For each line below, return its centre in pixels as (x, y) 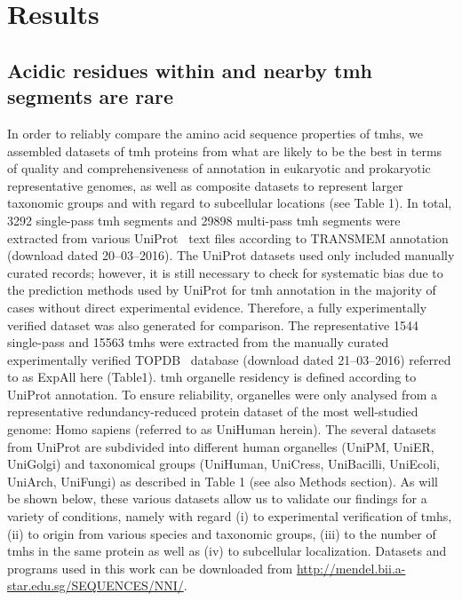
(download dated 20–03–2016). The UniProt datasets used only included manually (231, 255)
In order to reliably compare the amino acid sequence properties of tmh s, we (215, 133)
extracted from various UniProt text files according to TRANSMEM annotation (228, 237)
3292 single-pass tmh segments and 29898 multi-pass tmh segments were (204, 220)
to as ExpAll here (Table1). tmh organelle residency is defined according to (212, 377)
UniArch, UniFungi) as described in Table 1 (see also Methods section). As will (223, 481)
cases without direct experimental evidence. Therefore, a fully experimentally (217, 307)
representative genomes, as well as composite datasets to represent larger (205, 185)
